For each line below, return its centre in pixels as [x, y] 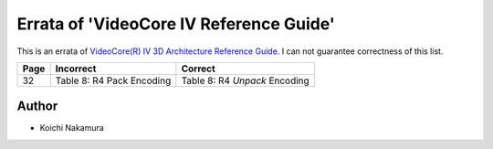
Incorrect [76, 69]
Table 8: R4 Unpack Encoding [245, 80]
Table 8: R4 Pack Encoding [113, 80]
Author [37, 106]
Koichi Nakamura [72, 128]
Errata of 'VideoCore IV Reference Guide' [176, 24]
